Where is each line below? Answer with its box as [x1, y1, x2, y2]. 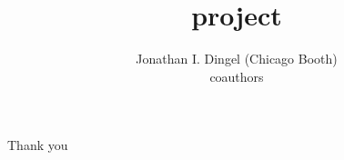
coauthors [209, 66, 264, 85]
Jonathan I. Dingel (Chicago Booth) [136, 49, 338, 68]
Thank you [7, 135, 68, 155]
